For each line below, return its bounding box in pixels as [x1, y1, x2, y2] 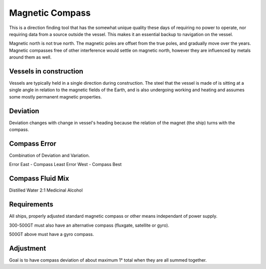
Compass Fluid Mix [9, 174, 69, 183]
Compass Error [9, 139, 57, 148]
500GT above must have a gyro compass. [9, 231, 94, 237]
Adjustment [9, 244, 46, 252]
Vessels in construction [9, 67, 84, 75]
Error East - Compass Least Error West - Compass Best [9, 162, 122, 168]
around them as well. [9, 54, 52, 60]
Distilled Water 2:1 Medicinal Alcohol [9, 187, 83, 193]
